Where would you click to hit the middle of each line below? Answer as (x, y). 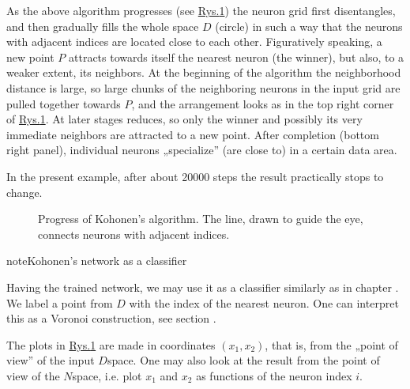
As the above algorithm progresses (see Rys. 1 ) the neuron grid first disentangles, (201, 10)
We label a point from (60, 302)
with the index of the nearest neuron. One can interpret (264, 302)
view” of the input (51, 360)
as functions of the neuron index (274, 375)
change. (24, 192)
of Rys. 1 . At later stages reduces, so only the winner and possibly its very (184, 119)
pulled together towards (64, 103)
